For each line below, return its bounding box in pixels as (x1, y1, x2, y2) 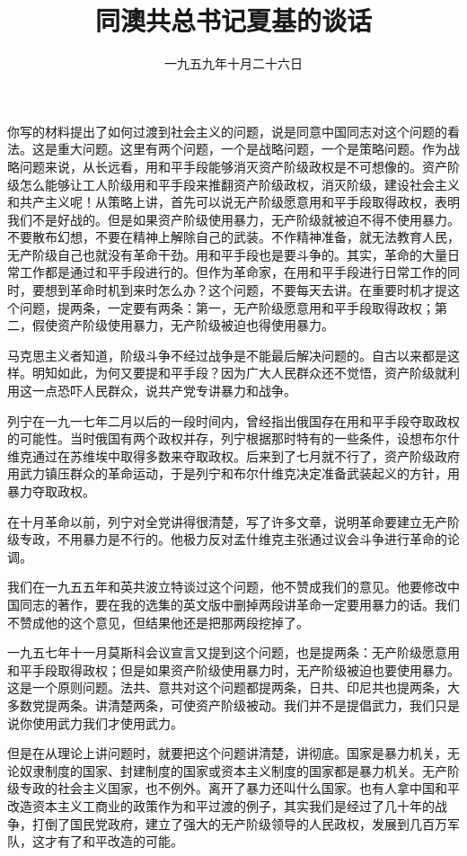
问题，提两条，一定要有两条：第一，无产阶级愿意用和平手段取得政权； (19, 298, 435, 317)
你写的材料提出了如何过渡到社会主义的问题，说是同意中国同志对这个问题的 (7, 121, 447, 140)
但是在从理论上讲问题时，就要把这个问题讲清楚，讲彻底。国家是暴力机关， (7, 744, 447, 762)
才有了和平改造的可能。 (44, 832, 183, 851)
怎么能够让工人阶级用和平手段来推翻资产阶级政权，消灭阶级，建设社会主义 (19, 174, 460, 193)
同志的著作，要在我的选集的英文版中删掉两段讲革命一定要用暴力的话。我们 (19, 594, 460, 613)
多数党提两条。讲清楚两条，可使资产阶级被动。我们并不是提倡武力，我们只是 (7, 695, 460, 714)
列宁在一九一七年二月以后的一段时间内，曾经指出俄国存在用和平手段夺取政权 (7, 411, 460, 430)
